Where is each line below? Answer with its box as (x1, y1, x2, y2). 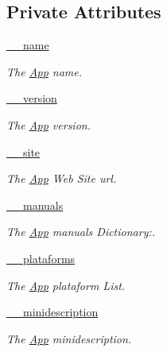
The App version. (6, 116, 91, 133)
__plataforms (6, 249, 76, 266)
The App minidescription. (6, 330, 132, 346)
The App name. (6, 63, 83, 79)
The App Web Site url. (6, 170, 117, 187)
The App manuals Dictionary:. (6, 223, 156, 240)
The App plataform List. (6, 277, 126, 293)
